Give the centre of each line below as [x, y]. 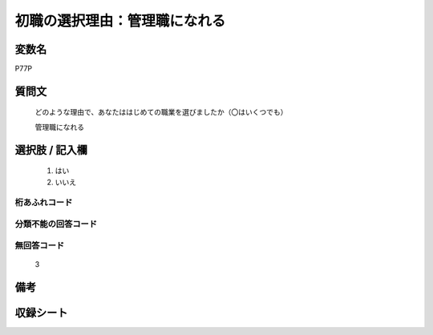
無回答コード [40, 245]
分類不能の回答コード [56, 224]
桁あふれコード [44, 203]
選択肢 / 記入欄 [51, 149]
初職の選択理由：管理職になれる [120, 21]
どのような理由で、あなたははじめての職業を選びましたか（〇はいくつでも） [161, 112]
